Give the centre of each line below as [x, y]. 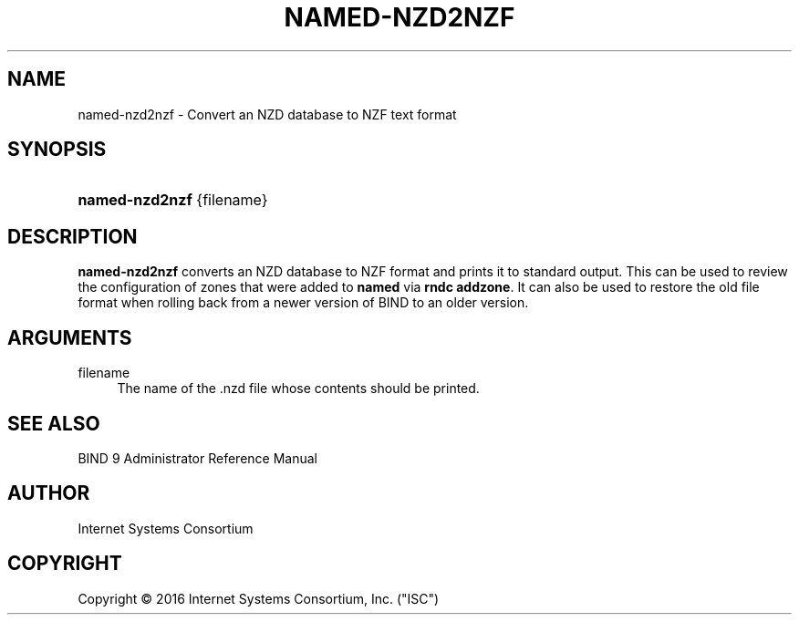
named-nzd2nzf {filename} [173, 200]
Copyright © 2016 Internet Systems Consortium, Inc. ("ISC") [259, 598]
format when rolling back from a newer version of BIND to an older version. [303, 303]
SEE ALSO [54, 423]
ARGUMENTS [70, 337]
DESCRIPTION [73, 236]
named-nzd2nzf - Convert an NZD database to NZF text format [267, 114]
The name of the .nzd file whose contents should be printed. [298, 389]
